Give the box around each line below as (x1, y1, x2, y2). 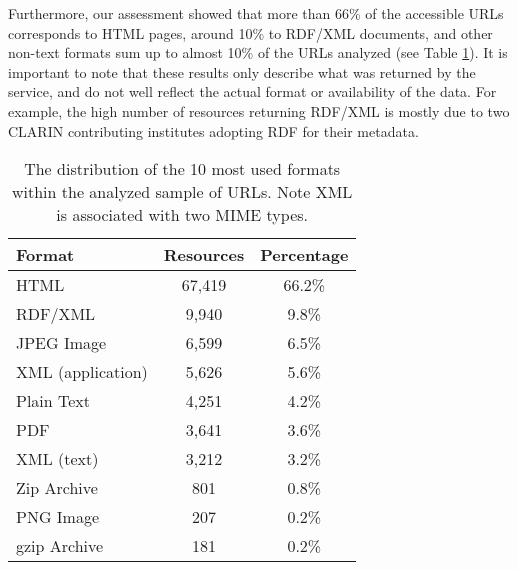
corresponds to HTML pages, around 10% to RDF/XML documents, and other (8, 22, 493, 43)
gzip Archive (16, 534, 104, 558)
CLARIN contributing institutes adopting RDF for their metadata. (8, 120, 419, 141)
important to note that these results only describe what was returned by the (8, 61, 476, 82)
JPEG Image (16, 331, 107, 355)
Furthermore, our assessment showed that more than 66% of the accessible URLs (8, 3, 504, 23)
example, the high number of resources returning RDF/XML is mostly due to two (8, 100, 510, 121)
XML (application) (16, 360, 148, 384)
